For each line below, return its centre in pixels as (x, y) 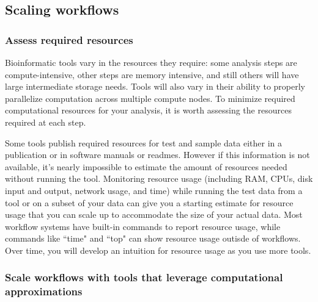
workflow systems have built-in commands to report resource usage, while (143, 226)
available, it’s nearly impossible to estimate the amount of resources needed (146, 166)
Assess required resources (69, 39)
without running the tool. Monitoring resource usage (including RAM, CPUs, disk (159, 178)
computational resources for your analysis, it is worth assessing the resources (148, 110)
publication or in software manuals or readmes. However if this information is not (157, 155)
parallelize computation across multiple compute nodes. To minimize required (150, 98)
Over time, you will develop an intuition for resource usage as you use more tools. (158, 250)
